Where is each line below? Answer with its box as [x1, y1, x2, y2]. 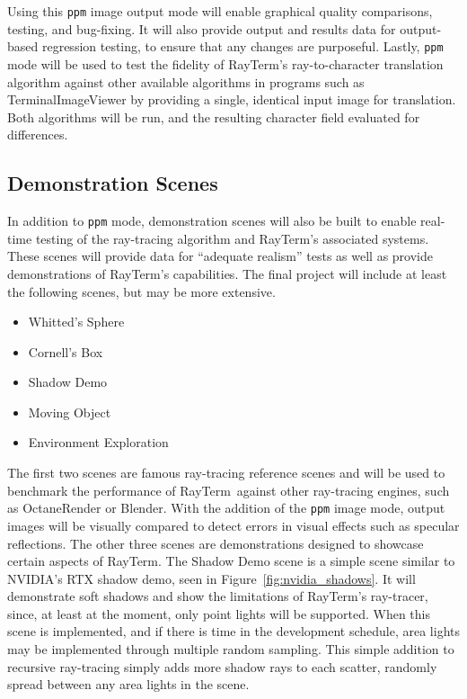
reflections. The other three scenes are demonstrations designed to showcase [7, 533, 424, 552]
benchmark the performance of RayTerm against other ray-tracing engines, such [7, 480, 450, 499]
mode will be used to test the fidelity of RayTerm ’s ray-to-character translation [7, 54, 444, 73]
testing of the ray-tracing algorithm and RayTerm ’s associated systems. [35, 229, 429, 247]
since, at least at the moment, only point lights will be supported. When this [7, 604, 430, 623]
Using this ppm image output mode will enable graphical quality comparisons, [7, 2, 433, 20]
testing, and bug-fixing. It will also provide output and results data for [7, 19, 396, 38]
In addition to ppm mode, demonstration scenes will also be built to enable [7, 211, 417, 230]
